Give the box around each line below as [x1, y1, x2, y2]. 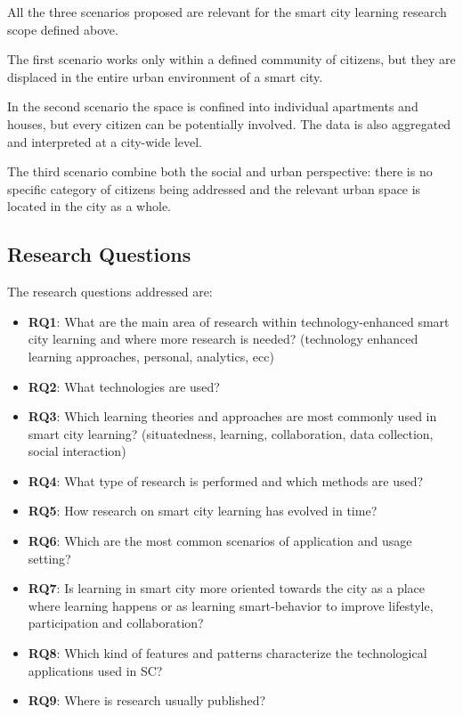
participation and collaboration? [28, 613, 204, 632]
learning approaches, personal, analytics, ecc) [28, 346, 274, 365]
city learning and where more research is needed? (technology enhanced [28, 329, 418, 348]
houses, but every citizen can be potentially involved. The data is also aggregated [7, 114, 451, 133]
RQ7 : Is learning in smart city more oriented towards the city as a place [28, 579, 426, 597]
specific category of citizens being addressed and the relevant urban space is [7, 179, 421, 198]
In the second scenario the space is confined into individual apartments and [7, 97, 418, 116]
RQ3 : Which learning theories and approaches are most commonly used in [28, 407, 437, 426]
